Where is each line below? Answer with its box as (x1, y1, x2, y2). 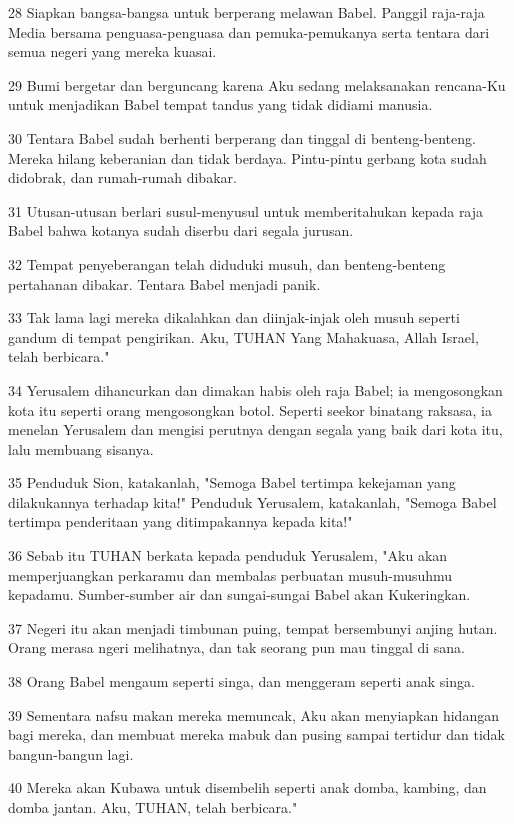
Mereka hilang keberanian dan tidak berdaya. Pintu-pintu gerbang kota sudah (8, 147, 487, 168)
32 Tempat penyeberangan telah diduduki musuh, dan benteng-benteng (8, 253, 446, 274)
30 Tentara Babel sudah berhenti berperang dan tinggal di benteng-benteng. (8, 127, 476, 148)
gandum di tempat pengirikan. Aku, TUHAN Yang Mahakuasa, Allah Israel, (8, 326, 479, 347)
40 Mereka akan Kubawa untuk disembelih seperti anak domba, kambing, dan (8, 777, 487, 798)
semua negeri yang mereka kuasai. (8, 41, 217, 62)
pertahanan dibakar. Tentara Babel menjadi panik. (8, 273, 321, 294)
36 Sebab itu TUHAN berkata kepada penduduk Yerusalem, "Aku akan (8, 545, 448, 566)
